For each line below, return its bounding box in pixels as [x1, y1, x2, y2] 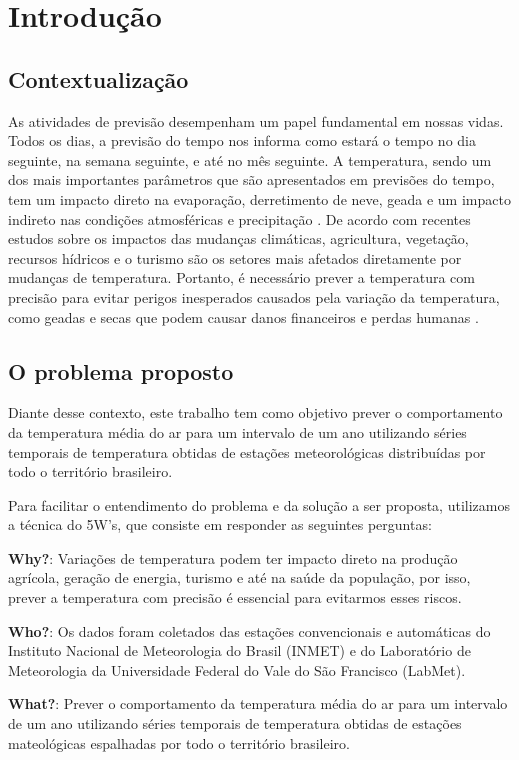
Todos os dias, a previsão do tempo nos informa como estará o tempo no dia [8, 130, 476, 151]
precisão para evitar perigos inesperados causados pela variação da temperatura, [8, 286, 500, 307]
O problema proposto [8, 355, 234, 386]
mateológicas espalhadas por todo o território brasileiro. [8, 732, 351, 753]
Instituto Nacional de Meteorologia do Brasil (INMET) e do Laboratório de [8, 640, 471, 661]
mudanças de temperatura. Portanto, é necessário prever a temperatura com [8, 267, 475, 288]
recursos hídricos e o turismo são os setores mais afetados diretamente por [8, 247, 462, 268]
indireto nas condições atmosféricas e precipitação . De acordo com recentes [8, 208, 471, 229]
